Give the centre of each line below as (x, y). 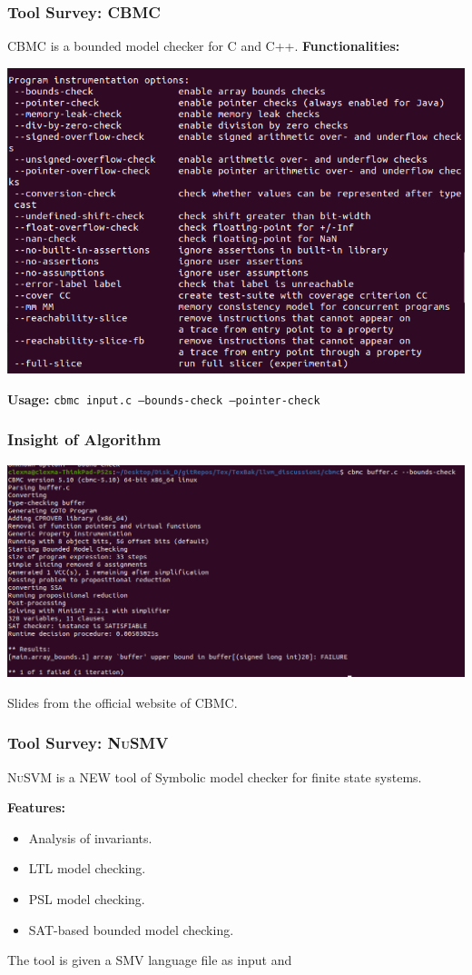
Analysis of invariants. (90, 837)
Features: (37, 807)
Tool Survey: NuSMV (88, 743)
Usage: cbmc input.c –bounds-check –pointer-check (164, 398)
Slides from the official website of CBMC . (123, 702)
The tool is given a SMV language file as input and (150, 960)
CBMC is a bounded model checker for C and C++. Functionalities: (204, 46)
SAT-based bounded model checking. (131, 929)
